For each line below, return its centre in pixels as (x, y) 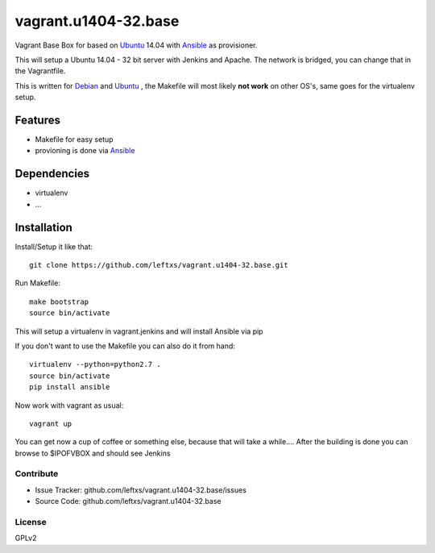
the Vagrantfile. (40, 71)
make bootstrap (59, 301)
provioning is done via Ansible (85, 151)
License (31, 522)
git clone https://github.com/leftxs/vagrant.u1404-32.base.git (159, 265)
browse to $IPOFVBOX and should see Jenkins (93, 453)
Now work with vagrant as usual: (69, 405)
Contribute (37, 474)
